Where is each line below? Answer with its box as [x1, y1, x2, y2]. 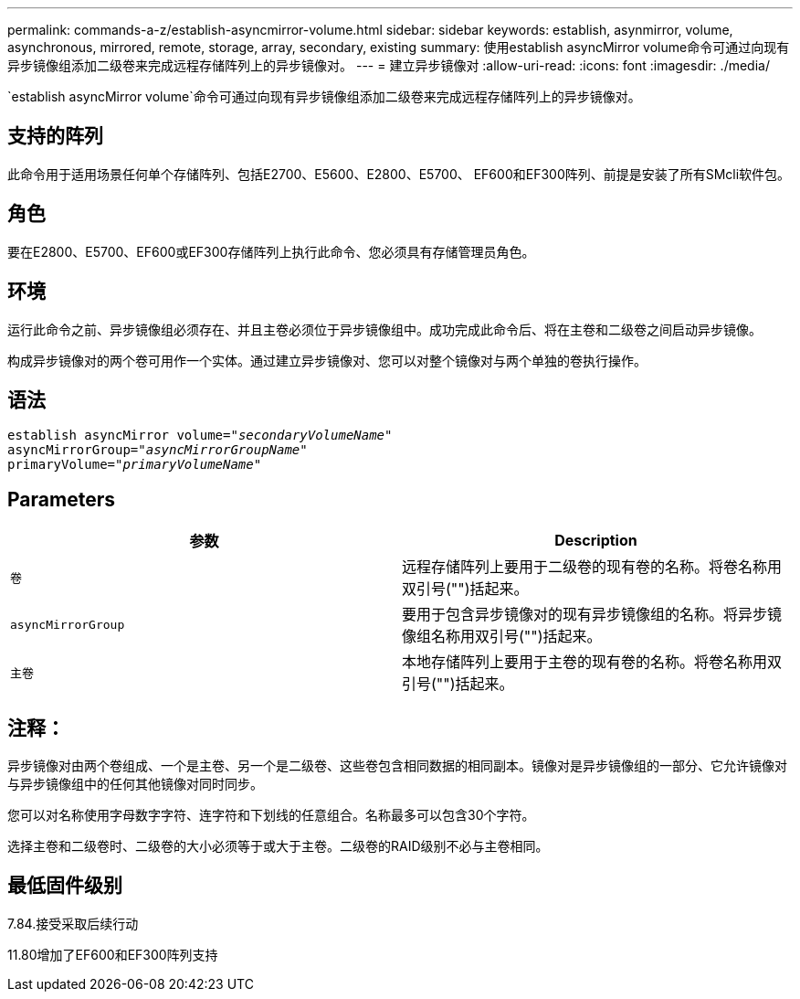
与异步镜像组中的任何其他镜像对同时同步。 [7, 776, 263, 792]
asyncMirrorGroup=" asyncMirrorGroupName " [7, 442, 308, 458]
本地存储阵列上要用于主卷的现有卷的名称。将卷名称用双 [402, 653, 783, 672]
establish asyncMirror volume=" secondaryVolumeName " [7, 428, 393, 443]
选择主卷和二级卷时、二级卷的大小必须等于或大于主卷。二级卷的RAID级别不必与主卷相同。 [7, 838, 549, 855]
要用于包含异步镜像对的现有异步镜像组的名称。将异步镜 [402, 605, 783, 624]
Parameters [7, 487, 115, 511]
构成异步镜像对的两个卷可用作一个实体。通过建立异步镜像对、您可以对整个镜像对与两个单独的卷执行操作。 [7, 352, 647, 368]
